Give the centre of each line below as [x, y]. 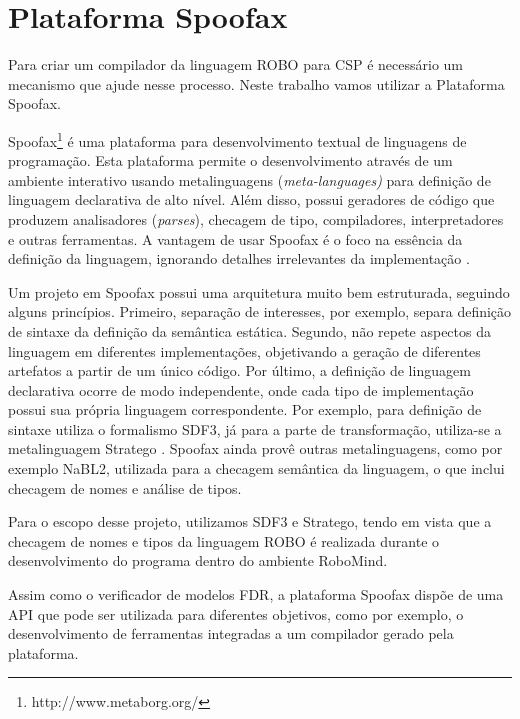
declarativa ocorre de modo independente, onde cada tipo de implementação [241, 389]
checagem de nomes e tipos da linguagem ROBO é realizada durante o [224, 540]
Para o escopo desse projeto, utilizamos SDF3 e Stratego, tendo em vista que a [250, 521]
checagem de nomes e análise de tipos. [125, 487]
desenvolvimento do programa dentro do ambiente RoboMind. [198, 560]
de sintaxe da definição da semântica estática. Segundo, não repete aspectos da [249, 330]
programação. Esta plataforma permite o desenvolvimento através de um [230, 160]
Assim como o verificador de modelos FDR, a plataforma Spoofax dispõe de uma [256, 594]
